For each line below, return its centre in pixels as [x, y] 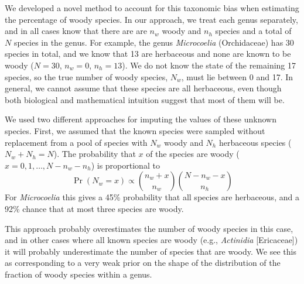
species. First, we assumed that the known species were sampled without [135, 130]
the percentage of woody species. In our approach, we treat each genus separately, [151, 19]
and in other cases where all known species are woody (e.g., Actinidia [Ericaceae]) [151, 240]
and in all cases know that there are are [76, 31]
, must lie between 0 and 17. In [237, 76]
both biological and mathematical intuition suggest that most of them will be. [145, 99]
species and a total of [253, 31]
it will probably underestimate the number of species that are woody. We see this [151, 251]
